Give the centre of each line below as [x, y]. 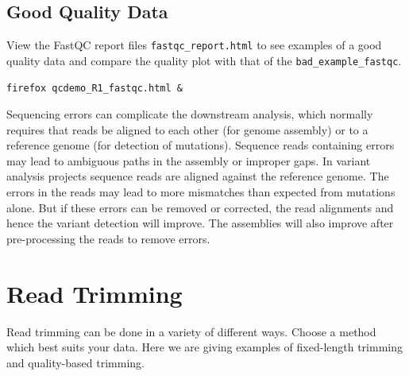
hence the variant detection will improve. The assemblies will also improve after [200, 223]
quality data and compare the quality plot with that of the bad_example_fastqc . [204, 60]
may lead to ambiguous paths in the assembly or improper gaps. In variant [189, 160]
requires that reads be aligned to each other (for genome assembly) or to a [187, 129]
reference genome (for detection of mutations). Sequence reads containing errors [201, 145]
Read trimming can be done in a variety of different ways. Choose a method [191, 331]
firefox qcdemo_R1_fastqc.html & [95, 88]
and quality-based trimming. [75, 362]
